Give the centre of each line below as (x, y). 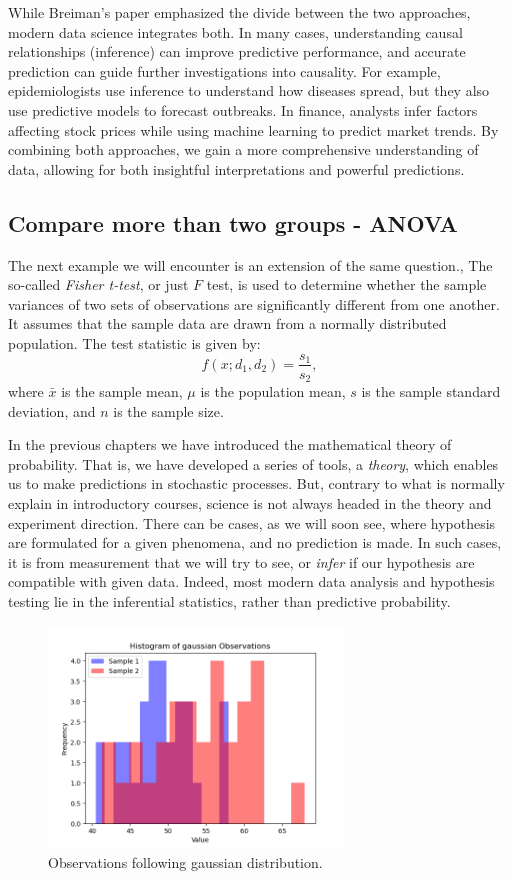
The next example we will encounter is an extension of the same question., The (250, 264)
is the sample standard (431, 391)
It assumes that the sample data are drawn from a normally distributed (227, 323)
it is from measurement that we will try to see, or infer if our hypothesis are (241, 561)
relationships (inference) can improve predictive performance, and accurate (237, 51)
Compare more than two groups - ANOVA (233, 222)
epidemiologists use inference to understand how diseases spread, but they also (249, 90)
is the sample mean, (122, 391)
